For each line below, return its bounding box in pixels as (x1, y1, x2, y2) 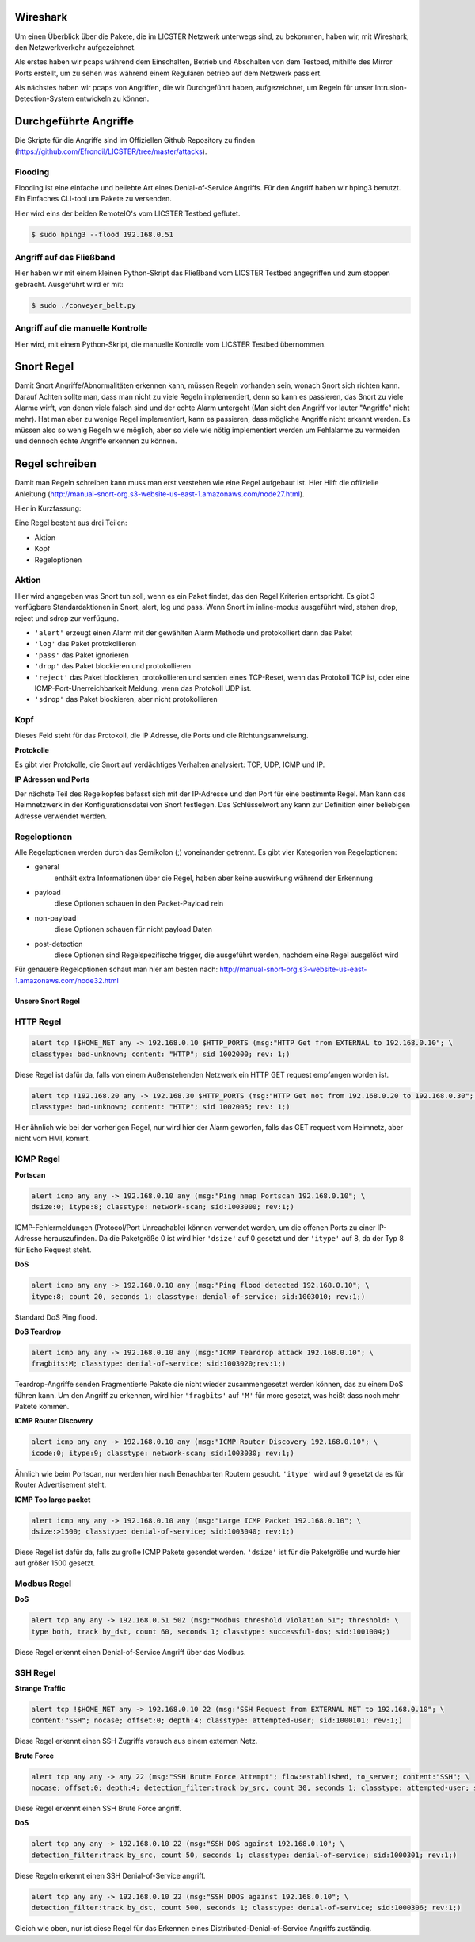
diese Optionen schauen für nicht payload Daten (54, 925, 213, 934)
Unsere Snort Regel (14, 996, 81, 1005)
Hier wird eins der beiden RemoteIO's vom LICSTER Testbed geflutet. (14, 209, 241, 218)
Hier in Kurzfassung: (14, 504, 82, 513)
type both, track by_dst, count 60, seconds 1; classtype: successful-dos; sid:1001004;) (31, 1626, 391, 1636)
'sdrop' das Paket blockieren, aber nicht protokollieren (34, 695, 218, 704)
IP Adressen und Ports (14, 774, 90, 784)
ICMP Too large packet (14, 1495, 91, 1504)
